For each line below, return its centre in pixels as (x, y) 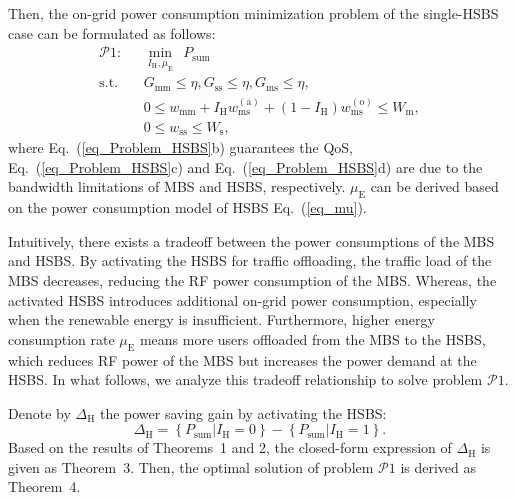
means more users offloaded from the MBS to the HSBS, (312, 338)
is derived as (438, 466)
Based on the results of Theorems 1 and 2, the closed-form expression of (230, 447)
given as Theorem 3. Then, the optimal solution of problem (191, 466)
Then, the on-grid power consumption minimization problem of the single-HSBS (253, 13)
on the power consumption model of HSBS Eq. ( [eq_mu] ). (187, 207)
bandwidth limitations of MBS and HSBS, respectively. (177, 186)
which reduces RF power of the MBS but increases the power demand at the (242, 359)
